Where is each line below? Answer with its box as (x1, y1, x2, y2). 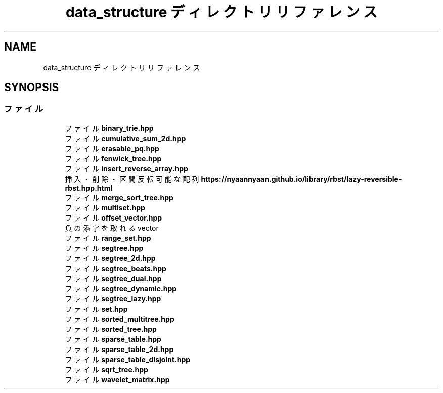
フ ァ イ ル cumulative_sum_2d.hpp (65, 134, 186, 143)
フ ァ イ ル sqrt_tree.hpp (65, 365, 148, 374)
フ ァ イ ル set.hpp (65, 304, 128, 313)
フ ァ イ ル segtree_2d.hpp (65, 253, 156, 263)
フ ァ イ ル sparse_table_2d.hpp (65, 344, 174, 354)
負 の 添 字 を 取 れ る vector (65, 223, 159, 232)
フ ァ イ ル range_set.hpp (65, 233, 151, 242)
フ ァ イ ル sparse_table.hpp (65, 334, 161, 343)
